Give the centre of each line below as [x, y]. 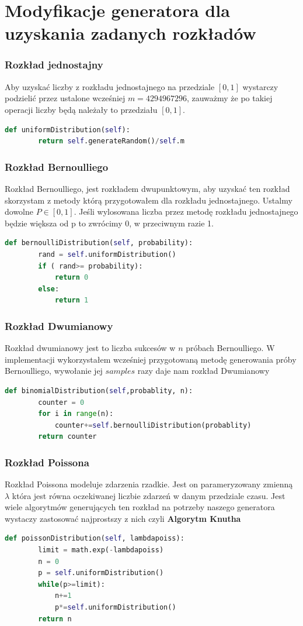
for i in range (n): [76, 414]
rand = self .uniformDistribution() [107, 254]
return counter [67, 437]
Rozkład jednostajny [54, 65]
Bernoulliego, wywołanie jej [54, 371]
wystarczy [260, 86]
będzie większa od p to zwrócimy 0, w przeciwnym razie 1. [109, 223]
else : [49, 289]
